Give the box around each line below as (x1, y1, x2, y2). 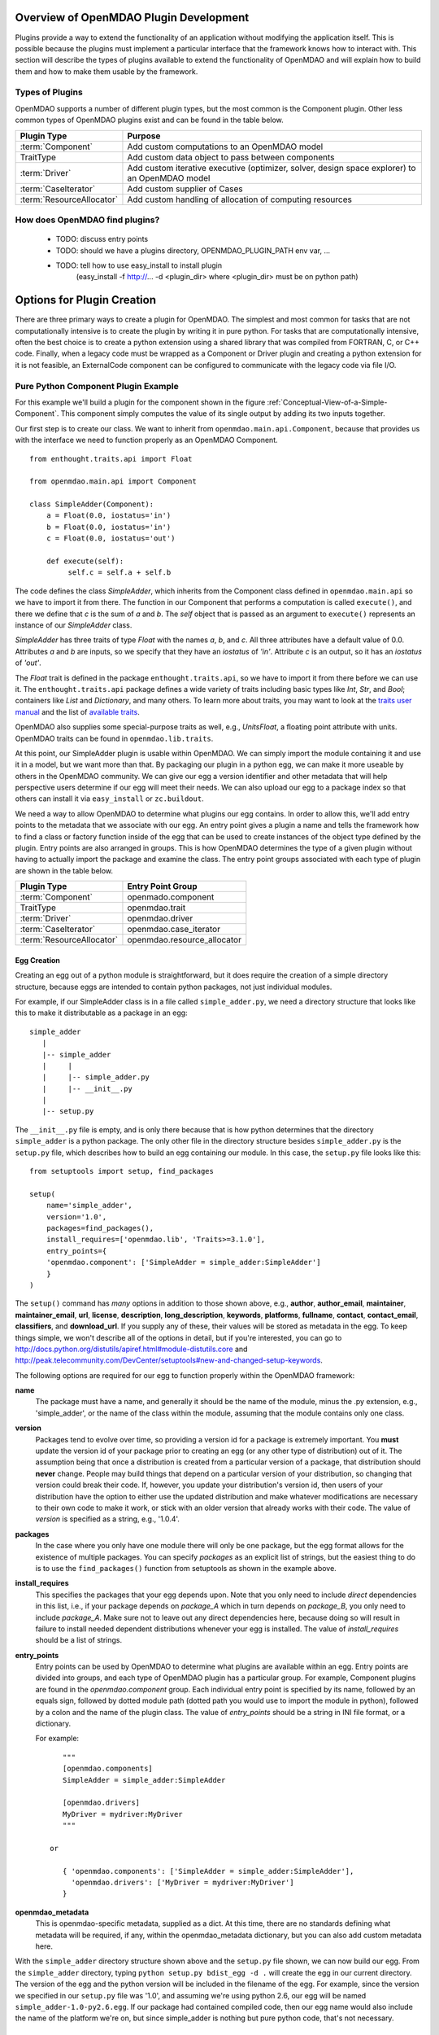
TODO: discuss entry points (55, 234, 149, 244)
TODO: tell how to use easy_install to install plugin (55, 260, 223, 270)
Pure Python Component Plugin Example (15, 380, 179, 392)
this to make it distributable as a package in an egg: (15, 1008, 188, 1017)
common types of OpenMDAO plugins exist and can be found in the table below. (15, 115, 284, 125)
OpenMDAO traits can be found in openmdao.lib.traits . (15, 733, 214, 743)
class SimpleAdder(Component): (29, 500, 154, 509)
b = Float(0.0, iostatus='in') (46, 522, 172, 532)
